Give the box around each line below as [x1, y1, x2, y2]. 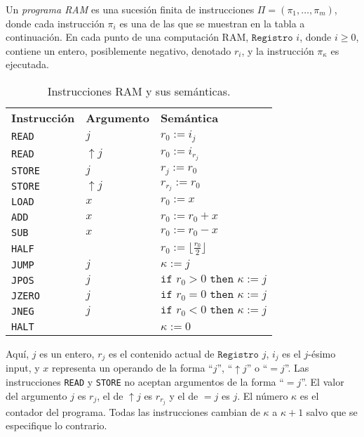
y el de [169, 388, 198, 403]
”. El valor [301, 374, 344, 389]
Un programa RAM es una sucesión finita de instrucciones [6, 2, 255, 16]
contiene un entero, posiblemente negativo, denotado [6, 43, 231, 58]
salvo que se [306, 404, 358, 419]
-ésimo [308, 346, 336, 360]
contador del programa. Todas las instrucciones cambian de [6, 404, 260, 419]
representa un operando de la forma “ [51, 360, 213, 375]
